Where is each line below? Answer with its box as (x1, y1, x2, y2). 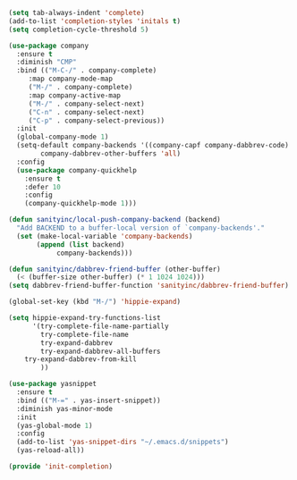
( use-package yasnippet (8, 380, 98, 389)
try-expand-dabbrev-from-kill (24, 355, 138, 364)
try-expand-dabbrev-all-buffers (40, 347, 162, 356)
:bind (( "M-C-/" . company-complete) (16, 66, 157, 75)
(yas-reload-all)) (16, 446, 86, 455)
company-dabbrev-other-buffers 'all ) (40, 149, 181, 158)
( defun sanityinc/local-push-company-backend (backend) (8, 215, 221, 224)
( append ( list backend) (36, 240, 125, 249)
